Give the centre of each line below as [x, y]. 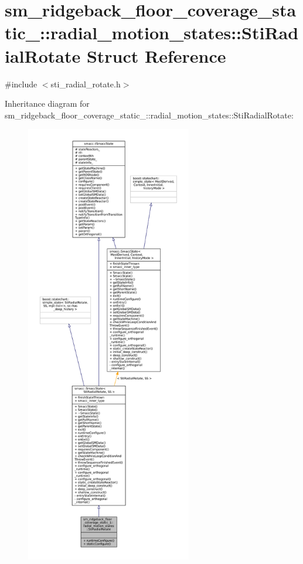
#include [21, 84]
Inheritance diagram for [47, 103]
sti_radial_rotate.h [86, 84]
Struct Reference [156, 55]
